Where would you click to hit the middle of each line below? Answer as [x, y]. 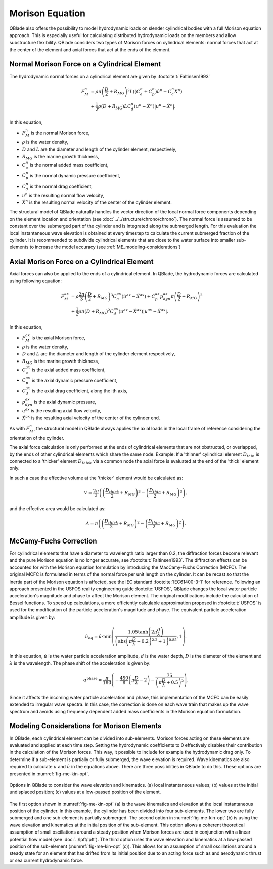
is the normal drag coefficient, [61, 186]
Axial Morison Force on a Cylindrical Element [81, 262]
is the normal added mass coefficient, [69, 165]
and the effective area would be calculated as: [57, 508]
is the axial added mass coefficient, [69, 370]
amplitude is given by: [32, 617]
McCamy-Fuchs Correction [53, 541]
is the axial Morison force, [59, 338]
